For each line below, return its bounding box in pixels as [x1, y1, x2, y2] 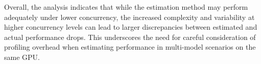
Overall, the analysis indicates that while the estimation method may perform [4, 2, 248, 12]
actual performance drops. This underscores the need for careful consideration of [4, 31, 256, 42]
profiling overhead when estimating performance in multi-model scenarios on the [4, 41, 256, 52]
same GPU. [4, 51, 40, 62]
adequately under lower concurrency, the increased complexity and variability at [4, 11, 255, 22]
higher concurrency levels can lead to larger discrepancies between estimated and [4, 22, 257, 32]
